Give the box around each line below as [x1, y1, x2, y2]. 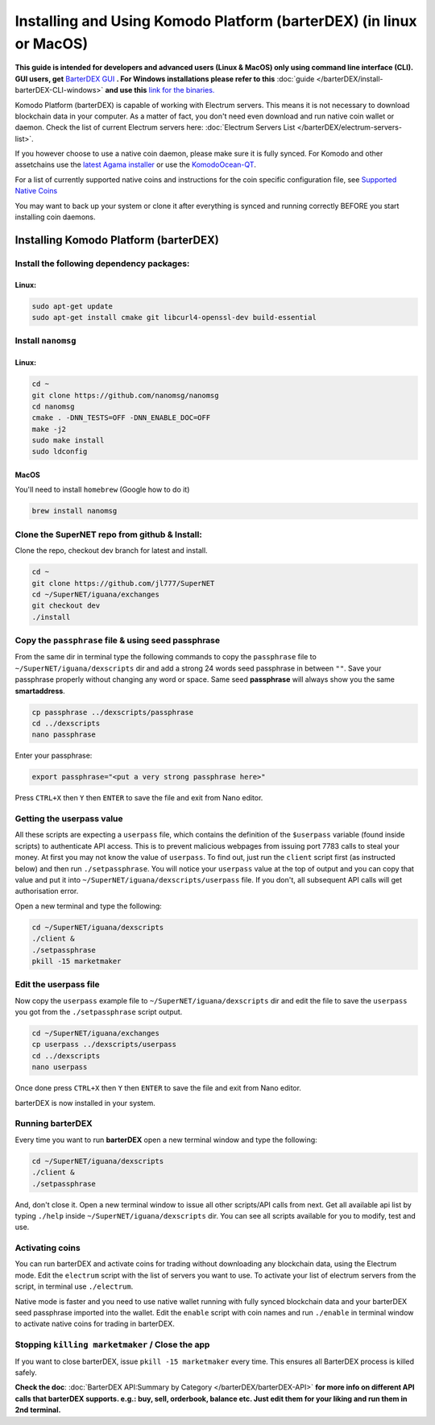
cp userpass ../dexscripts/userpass [31, 1040, 177, 1049]
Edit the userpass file [14, 979, 100, 991]
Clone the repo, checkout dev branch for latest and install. [14, 546, 209, 555]
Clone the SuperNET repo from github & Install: [14, 529, 203, 540]
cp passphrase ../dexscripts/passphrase [31, 708, 193, 717]
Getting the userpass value [14, 813, 124, 825]
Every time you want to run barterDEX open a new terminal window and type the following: [14, 1135, 317, 1145]
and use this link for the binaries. [105, 85, 215, 95]
